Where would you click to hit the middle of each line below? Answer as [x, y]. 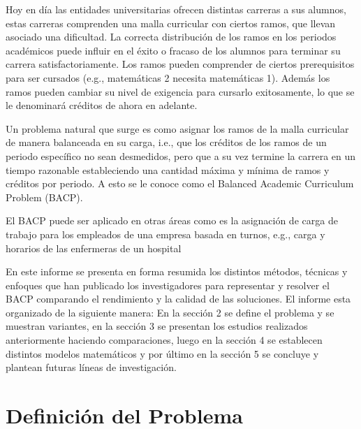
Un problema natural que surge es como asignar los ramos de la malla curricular [177, 128]
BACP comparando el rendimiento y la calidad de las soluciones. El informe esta [178, 299]
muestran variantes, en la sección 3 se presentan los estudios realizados [157, 326]
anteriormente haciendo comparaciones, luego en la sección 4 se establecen [164, 340]
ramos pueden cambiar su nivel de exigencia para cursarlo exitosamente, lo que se [180, 91]
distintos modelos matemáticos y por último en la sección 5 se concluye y [162, 353]
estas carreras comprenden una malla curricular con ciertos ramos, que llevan [171, 23]
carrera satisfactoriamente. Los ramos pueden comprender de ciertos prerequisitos [180, 64]
